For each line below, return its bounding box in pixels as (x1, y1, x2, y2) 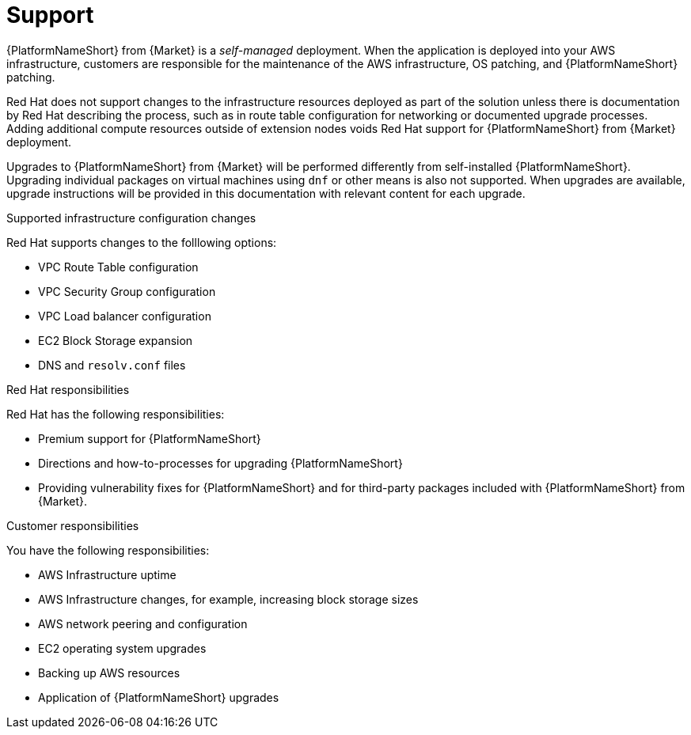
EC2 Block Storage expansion (38, 333, 193, 347)
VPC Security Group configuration (38, 284, 216, 298)
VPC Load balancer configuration (38, 309, 211, 323)
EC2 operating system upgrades (38, 641, 207, 655)
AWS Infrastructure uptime (38, 567, 177, 582)
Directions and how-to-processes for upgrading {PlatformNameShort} (38, 456, 403, 470)
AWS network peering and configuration (38, 616, 248, 631)
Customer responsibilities (6, 518, 139, 532)
